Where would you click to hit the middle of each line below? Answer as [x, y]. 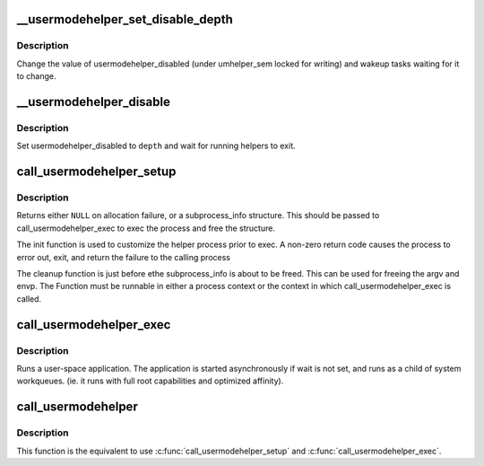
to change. [36, 76]
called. [29, 299]
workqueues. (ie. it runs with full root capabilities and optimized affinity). [150, 381]
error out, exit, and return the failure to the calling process [123, 257]
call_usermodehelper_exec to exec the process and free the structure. [146, 228]
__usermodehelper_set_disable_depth [125, 19]
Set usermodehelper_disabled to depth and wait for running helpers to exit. [156, 146]
